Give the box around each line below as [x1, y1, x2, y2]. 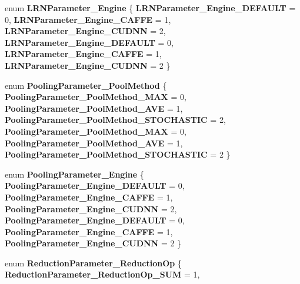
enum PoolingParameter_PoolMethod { [5, 79, 167, 91]
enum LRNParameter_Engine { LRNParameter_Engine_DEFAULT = [5, 2, 296, 14]
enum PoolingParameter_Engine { [5, 168, 144, 180]
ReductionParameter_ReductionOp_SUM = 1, [5, 268, 200, 280]
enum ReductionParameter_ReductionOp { [5, 256, 182, 269]
